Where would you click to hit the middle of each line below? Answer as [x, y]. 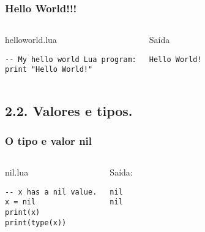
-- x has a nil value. [51, 192]
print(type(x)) [36, 222]
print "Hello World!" [49, 70]
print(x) [23, 213]
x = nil [20, 202]
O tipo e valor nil [49, 140]
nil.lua [17, 172]
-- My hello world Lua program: [71, 59]
